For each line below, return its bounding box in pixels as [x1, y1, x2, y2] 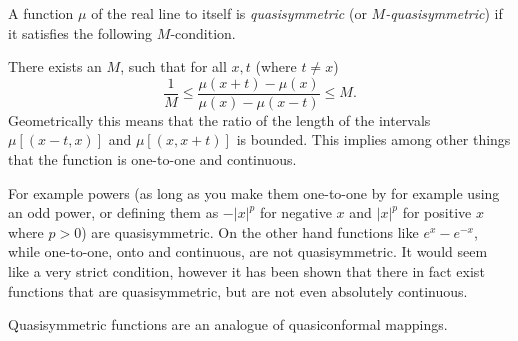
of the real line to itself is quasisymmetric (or [91, 3, 367, 23]
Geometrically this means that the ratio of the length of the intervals [8, 109, 431, 130]
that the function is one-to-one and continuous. [8, 149, 297, 170]
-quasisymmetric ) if [385, 3, 503, 23]
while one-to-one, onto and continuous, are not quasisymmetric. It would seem [8, 241, 488, 262]
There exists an [8, 56, 102, 77]
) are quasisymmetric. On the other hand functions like [81, 221, 419, 242]
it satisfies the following [8, 22, 153, 43]
